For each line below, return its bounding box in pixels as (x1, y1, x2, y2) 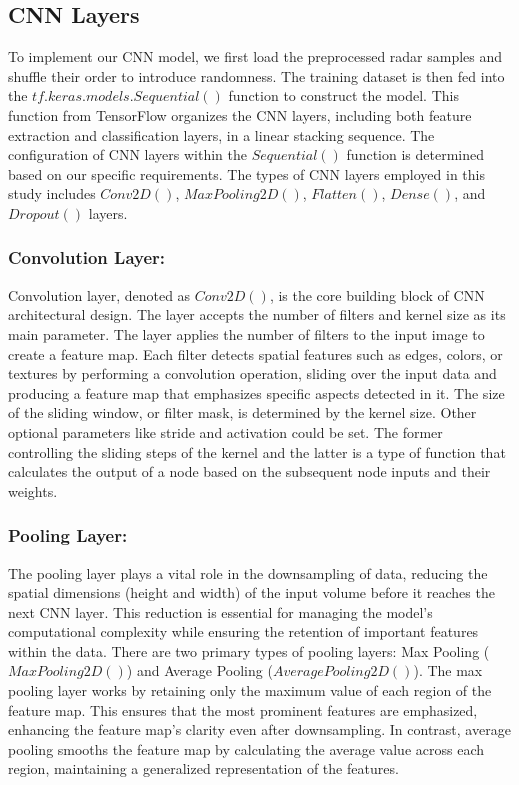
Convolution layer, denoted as (8, 284, 191, 305)
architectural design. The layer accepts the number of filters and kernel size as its (8, 304, 506, 325)
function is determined (346, 144, 484, 165)
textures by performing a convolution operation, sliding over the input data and (8, 363, 497, 384)
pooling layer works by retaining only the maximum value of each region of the (8, 680, 492, 701)
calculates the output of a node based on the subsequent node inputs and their (8, 461, 491, 482)
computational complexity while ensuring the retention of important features (8, 621, 479, 642)
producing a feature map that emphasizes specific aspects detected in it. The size (8, 382, 505, 403)
